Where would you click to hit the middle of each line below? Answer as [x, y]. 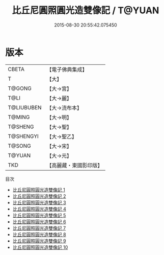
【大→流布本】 [64, 108]
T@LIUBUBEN [25, 107]
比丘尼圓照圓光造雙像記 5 [39, 215]
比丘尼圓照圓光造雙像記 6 [39, 222]
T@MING [19, 117]
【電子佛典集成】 [67, 69]
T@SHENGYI [23, 136]
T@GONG [20, 88]
